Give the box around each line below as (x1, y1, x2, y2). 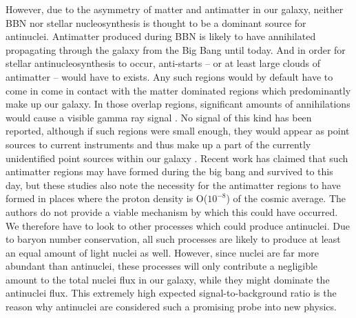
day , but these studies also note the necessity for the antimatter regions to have (6, 177, 341, 192)
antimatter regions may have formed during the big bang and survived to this (6, 164, 333, 179)
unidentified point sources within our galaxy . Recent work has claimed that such (6, 150, 348, 165)
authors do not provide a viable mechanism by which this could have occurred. (6, 204, 338, 219)
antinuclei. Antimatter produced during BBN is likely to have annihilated (6, 29, 316, 43)
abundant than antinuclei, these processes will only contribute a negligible (6, 259, 318, 273)
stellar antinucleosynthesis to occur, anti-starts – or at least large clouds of (6, 56, 320, 70)
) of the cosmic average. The (226, 191, 346, 206)
